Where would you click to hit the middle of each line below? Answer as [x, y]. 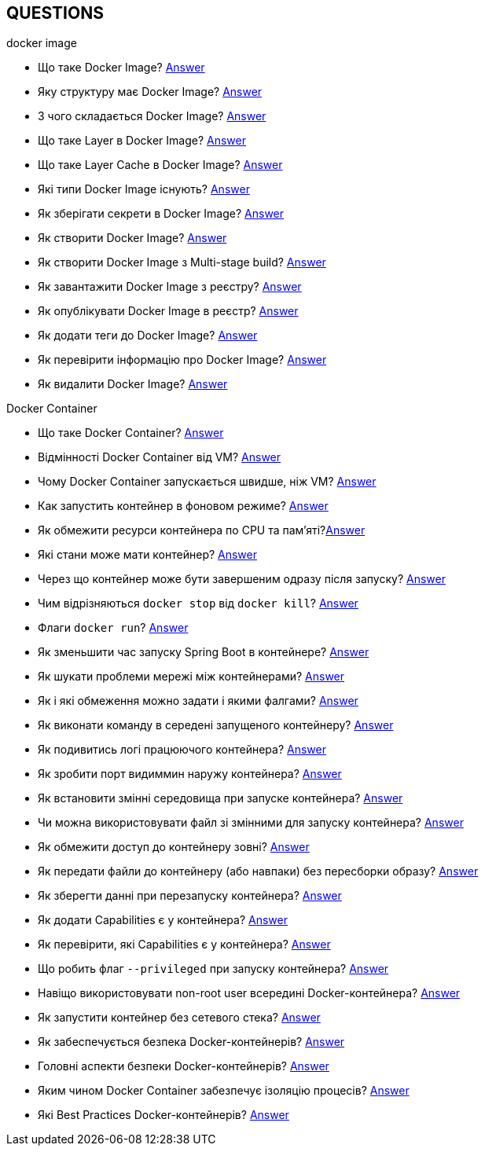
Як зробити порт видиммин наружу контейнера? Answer [190, 774]
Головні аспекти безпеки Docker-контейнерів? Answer [184, 1066]
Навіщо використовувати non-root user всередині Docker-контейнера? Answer [249, 993]
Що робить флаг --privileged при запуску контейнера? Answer [213, 969]
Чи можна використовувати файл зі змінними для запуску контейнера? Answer [251, 823]
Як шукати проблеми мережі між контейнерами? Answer [191, 677]
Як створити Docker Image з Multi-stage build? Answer [182, 262]
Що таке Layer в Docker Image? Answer [142, 141]
